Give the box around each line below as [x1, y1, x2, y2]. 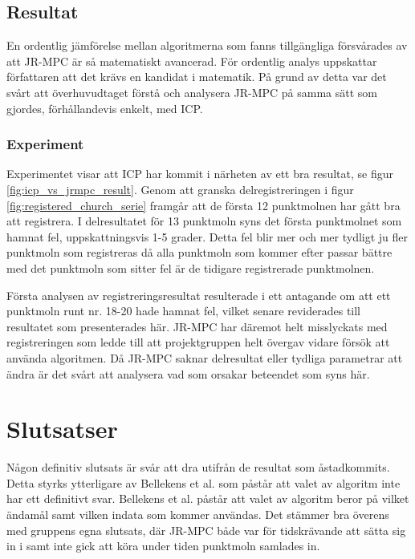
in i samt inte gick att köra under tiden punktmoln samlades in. [6, 537, 320, 554]
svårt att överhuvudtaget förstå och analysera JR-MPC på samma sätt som [6, 83, 377, 100]
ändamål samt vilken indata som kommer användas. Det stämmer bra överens [6, 506, 389, 523]
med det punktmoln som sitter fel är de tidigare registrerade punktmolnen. [6, 259, 375, 276]
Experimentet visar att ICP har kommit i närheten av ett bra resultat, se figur [6, 165, 393, 182]
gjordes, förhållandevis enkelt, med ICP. [6, 99, 203, 116]
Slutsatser [6, 412, 118, 445]
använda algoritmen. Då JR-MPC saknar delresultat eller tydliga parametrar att [6, 349, 403, 366]
